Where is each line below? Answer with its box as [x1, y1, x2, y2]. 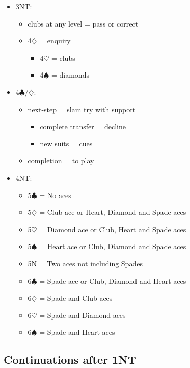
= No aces [39, 189, 71, 200]
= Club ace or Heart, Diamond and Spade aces [39, 207, 186, 217]
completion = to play [28, 155, 94, 166]
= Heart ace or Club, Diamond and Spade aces [39, 241, 186, 252]
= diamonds [51, 69, 89, 80]
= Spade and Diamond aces [39, 309, 126, 320]
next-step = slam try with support [28, 104, 136, 114]
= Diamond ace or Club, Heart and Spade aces [39, 224, 186, 234]
